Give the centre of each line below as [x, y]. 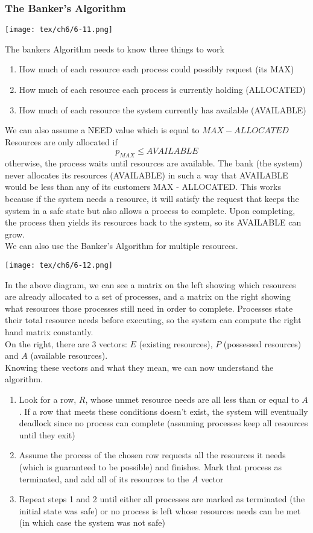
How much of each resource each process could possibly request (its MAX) [156, 69]
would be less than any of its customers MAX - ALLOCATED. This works [143, 187]
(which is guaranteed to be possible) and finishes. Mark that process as [150, 466]
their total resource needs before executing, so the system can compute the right [153, 320]
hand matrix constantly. [49, 332]
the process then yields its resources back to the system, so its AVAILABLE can [153, 222]
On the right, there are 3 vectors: [66, 343]
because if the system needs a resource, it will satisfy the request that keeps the [152, 199]
